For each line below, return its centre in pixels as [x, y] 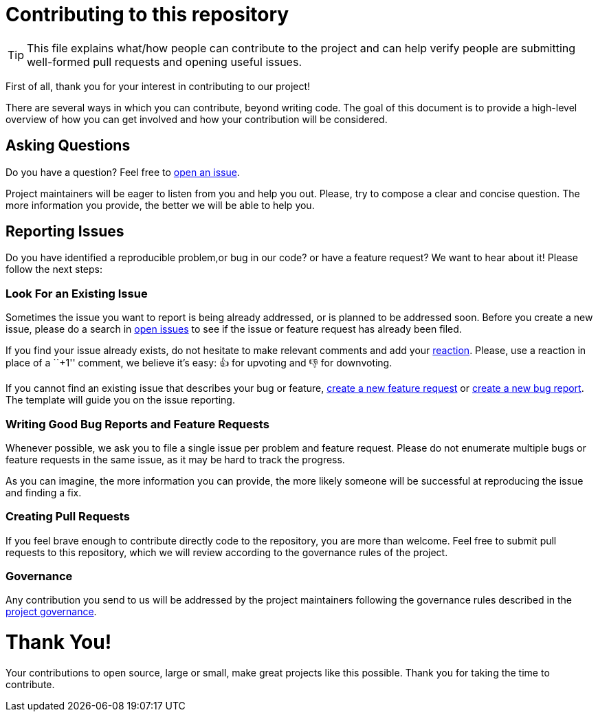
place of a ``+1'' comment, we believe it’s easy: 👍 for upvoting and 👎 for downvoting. [199, 363]
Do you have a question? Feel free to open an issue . [123, 172]
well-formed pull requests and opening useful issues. [164, 62]
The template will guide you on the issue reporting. [120, 400]
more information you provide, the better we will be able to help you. [160, 205]
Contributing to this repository [147, 14]
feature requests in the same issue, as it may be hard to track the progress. [175, 459]
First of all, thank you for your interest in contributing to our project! [158, 86]
